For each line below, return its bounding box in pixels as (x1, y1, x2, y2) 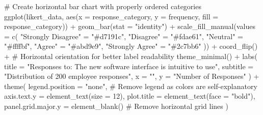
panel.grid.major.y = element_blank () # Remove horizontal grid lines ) (4, 100, 228, 111)
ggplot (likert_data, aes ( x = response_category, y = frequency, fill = (4, 11, 219, 21)
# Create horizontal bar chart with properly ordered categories (4, 1, 201, 11)
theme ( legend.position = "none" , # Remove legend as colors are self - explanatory (4, 80, 257, 91)
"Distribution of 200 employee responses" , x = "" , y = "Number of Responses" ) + (4, 71, 259, 81)
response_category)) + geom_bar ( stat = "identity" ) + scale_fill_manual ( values (4, 21, 255, 32)
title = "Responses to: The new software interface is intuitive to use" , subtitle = (4, 61, 254, 71)
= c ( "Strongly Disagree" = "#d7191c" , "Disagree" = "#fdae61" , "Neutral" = (4, 31, 243, 41)
